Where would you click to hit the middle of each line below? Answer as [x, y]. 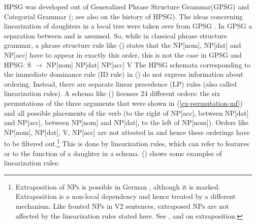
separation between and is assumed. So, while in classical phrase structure [116, 35]
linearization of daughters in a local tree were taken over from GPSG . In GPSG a [128, 26]
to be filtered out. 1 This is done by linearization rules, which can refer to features [127, 143]
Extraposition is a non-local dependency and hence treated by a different [126, 196]
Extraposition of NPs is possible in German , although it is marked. [118, 186]
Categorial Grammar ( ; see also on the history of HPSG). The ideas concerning [124, 16]
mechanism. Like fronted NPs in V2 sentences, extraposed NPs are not [122, 206]
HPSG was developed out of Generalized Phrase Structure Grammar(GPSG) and [127, 6]
